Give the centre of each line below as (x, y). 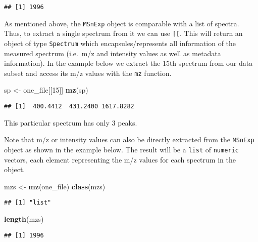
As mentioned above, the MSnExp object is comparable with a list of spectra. (122, 23)
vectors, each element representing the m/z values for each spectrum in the (120, 159)
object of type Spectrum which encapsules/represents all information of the (120, 43)
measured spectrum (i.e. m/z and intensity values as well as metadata (113, 53)
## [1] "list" (28, 203)
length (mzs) (24, 219)
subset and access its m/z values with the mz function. (88, 73)
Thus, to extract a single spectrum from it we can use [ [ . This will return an (123, 33)
